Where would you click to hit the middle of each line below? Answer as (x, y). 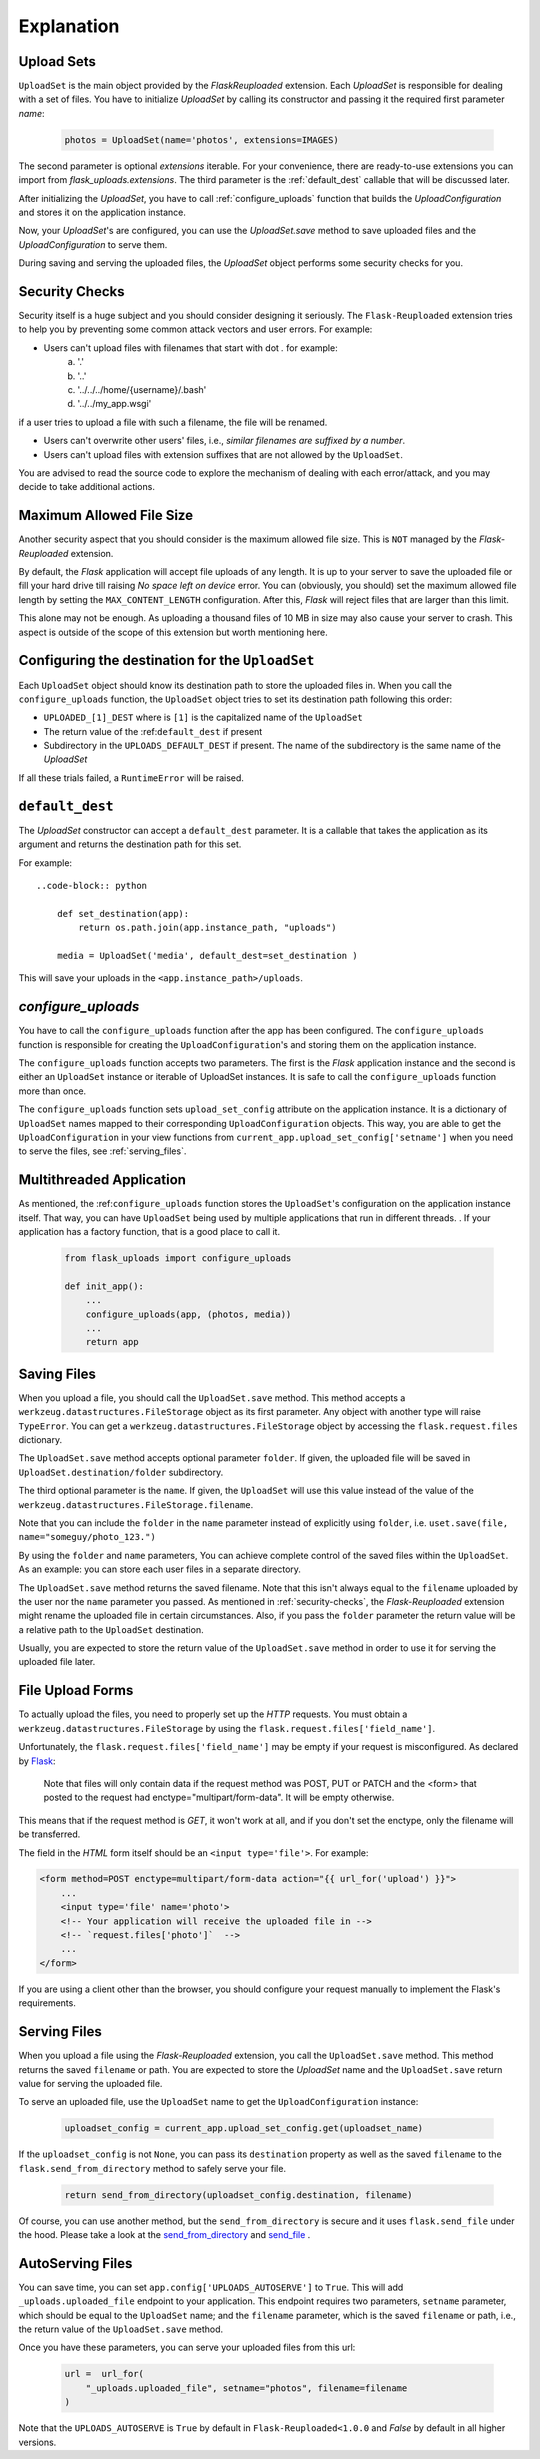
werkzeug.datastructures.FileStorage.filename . (136, 1504)
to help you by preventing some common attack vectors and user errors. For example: (195, 329)
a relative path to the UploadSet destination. (111, 1629)
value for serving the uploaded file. (90, 2083)
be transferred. (49, 1834)
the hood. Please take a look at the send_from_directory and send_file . (164, 2234)
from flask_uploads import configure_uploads (178, 1258)
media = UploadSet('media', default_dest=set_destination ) (207, 955)
